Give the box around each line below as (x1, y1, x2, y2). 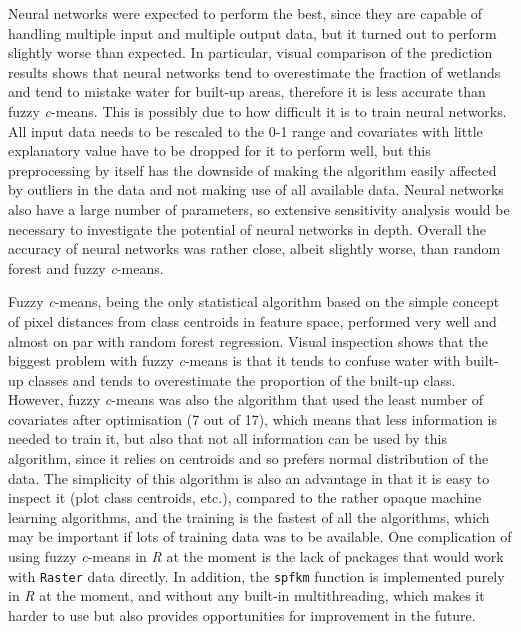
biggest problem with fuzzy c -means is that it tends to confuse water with (8, 350, 461, 371)
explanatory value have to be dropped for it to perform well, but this (8, 140, 431, 161)
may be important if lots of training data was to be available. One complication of (8, 526, 512, 547)
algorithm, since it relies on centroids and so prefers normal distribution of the (8, 448, 489, 469)
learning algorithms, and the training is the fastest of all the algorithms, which (8, 506, 490, 527)
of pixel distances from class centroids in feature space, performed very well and (8, 310, 497, 331)
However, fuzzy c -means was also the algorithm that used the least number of (8, 389, 484, 410)
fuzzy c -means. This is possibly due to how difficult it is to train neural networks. (8, 100, 507, 121)
